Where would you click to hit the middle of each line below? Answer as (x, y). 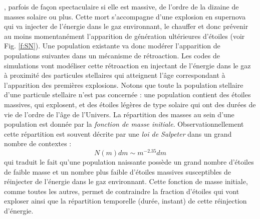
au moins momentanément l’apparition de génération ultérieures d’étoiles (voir (124, 36)
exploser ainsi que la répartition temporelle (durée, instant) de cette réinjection (125, 201)
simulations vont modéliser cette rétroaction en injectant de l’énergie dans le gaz (127, 65)
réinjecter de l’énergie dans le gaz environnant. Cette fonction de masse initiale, (126, 181)
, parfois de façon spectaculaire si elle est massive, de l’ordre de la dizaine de (121, 6)
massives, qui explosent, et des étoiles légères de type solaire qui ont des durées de (130, 104)
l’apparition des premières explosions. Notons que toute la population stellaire (124, 85)
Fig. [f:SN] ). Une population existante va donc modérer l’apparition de (112, 46)
